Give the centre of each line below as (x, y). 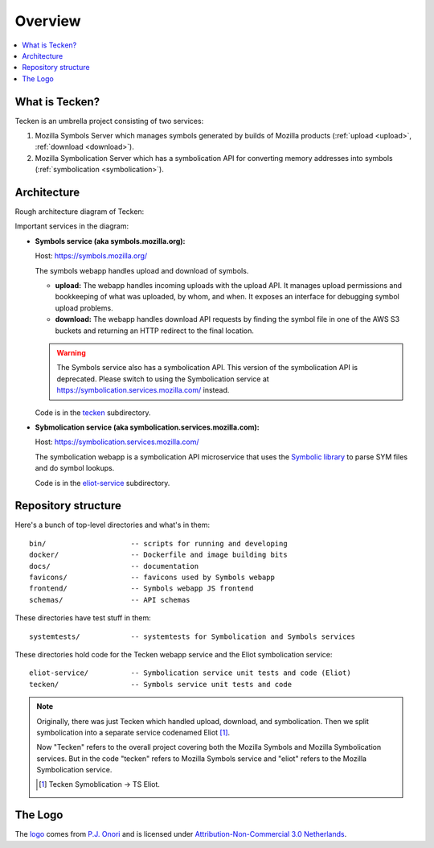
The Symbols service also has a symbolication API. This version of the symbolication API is (207, 368)
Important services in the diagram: (72, 226)
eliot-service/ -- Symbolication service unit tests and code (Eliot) (190, 673)
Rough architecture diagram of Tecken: (80, 212)
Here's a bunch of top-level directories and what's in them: (113, 525)
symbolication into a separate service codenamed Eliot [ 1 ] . (133, 732)
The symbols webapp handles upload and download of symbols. (142, 270)
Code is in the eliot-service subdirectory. (102, 483)
